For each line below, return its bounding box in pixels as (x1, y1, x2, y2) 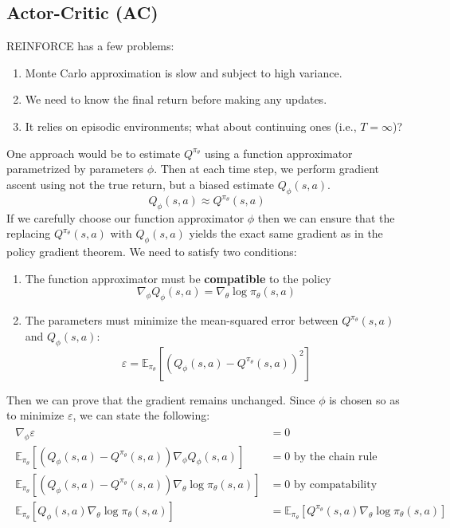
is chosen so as (329, 391, 400, 408)
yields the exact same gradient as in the (189, 225, 383, 242)
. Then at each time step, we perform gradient (154, 160, 380, 177)
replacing (6, 225, 51, 242)
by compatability (293, 479, 378, 491)
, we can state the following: (72, 407, 210, 424)
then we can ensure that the (257, 209, 395, 226)
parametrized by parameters (6, 160, 144, 177)
